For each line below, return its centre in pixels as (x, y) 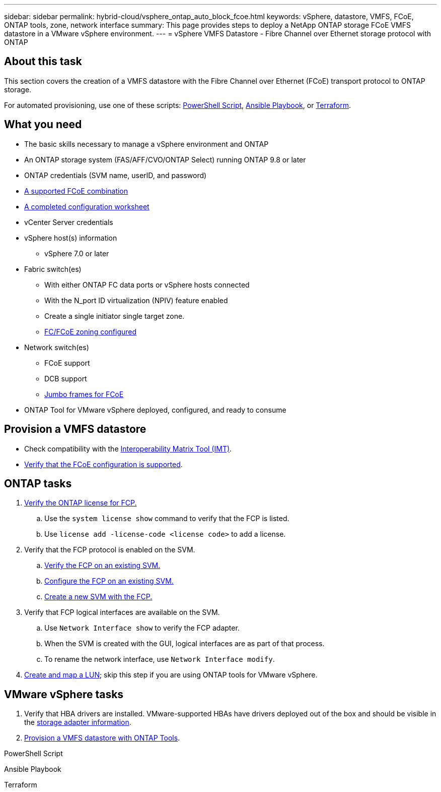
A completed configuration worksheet (87, 206)
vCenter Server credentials (69, 222)
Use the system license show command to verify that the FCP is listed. (167, 519)
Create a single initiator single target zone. (115, 316)
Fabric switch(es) (53, 269)
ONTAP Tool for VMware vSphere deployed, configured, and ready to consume (155, 410)
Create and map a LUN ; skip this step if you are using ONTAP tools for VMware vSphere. (171, 675)
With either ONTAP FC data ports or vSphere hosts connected (147, 285)
